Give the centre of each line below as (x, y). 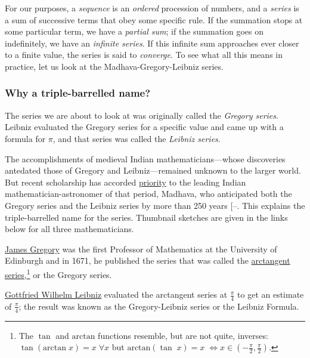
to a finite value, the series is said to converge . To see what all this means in (144, 55)
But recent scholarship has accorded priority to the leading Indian (125, 182)
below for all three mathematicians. (69, 229)
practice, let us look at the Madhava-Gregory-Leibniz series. (114, 66)
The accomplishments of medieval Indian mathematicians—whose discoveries (145, 158)
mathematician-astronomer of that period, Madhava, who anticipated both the (148, 194)
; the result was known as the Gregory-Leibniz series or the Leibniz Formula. (159, 306)
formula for (25, 138)
